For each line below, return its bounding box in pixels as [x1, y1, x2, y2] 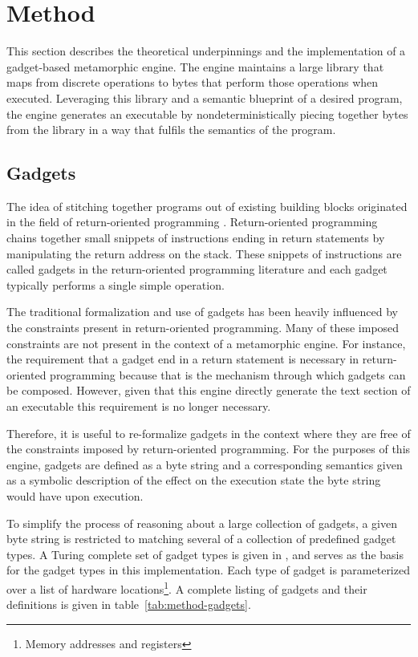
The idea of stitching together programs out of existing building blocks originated [6, 197, 408, 214]
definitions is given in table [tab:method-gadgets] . [6, 596, 251, 613]
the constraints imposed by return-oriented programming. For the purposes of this [6, 440, 411, 457]
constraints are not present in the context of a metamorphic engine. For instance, [6, 335, 406, 351]
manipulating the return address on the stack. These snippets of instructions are [6, 245, 402, 262]
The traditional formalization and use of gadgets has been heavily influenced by [6, 303, 399, 320]
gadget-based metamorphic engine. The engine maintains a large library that [6, 58, 384, 75]
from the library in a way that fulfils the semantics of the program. [6, 121, 336, 138]
